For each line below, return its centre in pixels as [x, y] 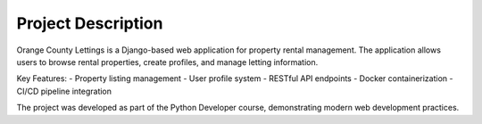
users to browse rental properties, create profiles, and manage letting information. [167, 62]
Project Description [90, 23]
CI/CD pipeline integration [64, 91]
